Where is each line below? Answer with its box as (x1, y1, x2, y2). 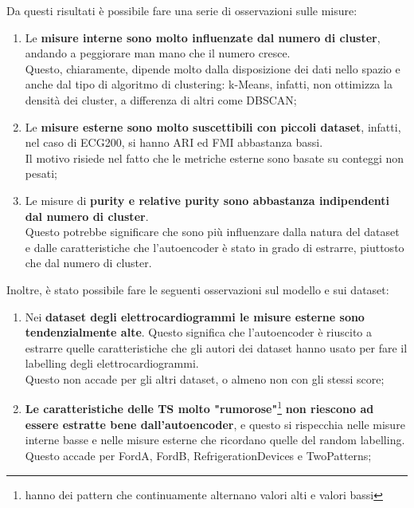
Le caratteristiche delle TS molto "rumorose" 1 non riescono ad (25, 398, 374, 417)
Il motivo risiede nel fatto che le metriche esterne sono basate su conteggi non (25, 149, 404, 166)
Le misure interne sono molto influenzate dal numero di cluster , (25, 29, 381, 45)
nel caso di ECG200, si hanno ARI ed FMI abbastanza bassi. (25, 134, 323, 151)
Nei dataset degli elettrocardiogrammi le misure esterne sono (25, 308, 365, 325)
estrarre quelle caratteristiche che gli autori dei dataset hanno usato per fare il (25, 339, 408, 356)
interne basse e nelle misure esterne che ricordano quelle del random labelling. (25, 431, 405, 448)
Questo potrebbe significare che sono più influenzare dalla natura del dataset (25, 223, 400, 240)
